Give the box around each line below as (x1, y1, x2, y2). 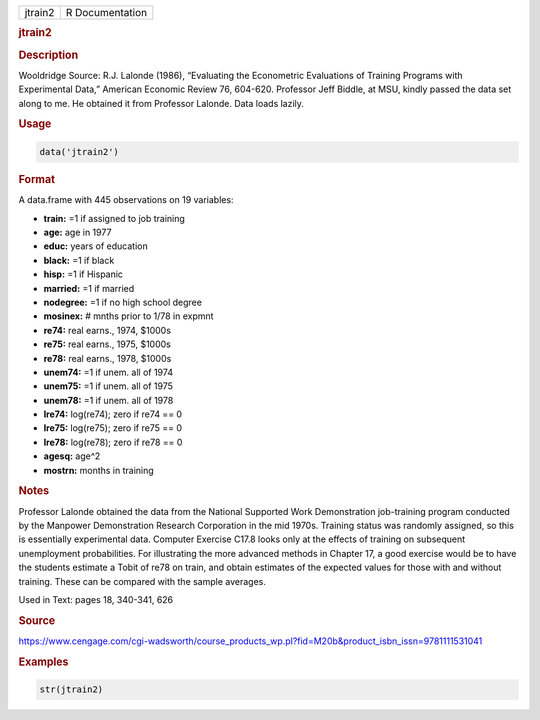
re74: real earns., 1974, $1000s (43, 324, 172, 336)
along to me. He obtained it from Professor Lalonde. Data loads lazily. (18, 97, 305, 109)
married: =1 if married (43, 282, 135, 294)
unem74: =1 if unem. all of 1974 (43, 366, 174, 378)
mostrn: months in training (43, 464, 154, 476)
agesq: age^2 (43, 450, 101, 462)
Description (18, 48, 79, 62)
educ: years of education (43, 240, 149, 252)
